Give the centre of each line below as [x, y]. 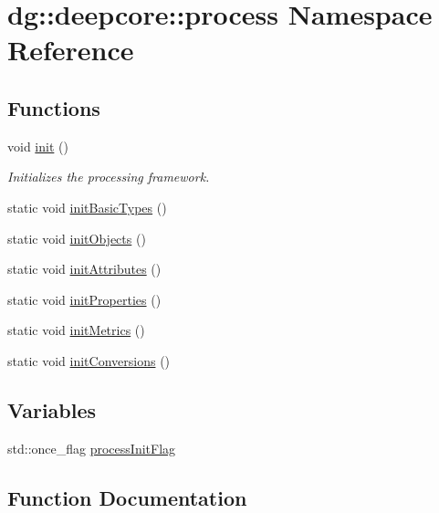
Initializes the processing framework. [109, 177]
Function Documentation [127, 497]
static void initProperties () [84, 299]
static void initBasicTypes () [87, 207]
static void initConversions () [89, 360]
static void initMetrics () [76, 330]
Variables [52, 409]
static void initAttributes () [84, 269]
